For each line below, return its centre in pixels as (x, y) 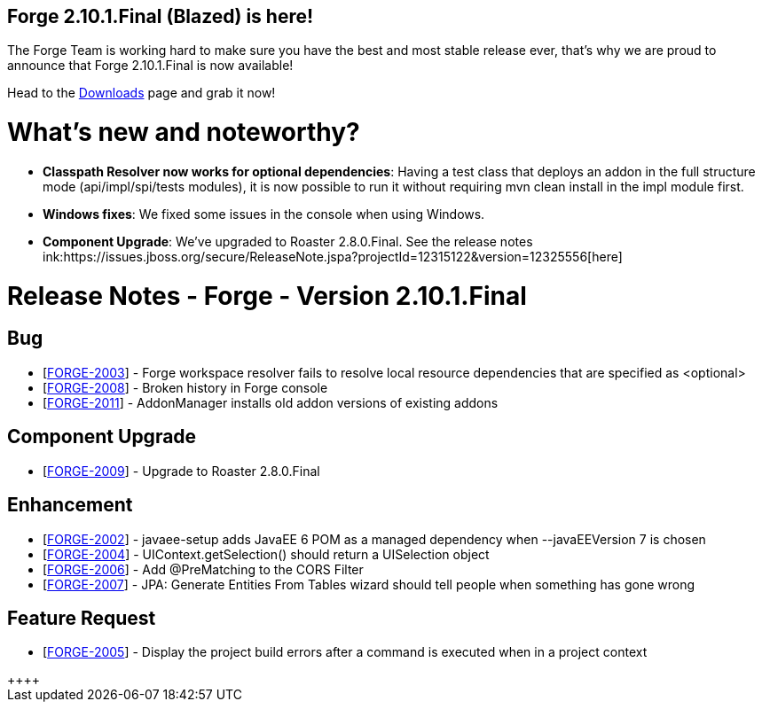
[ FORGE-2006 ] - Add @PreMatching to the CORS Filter (203, 569)
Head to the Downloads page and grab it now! (141, 93)
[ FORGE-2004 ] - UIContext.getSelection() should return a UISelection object (266, 554)
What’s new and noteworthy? (184, 132)
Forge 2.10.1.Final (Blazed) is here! (161, 16)
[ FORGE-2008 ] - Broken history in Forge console (185, 387)
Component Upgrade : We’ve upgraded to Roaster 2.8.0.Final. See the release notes (288, 241)
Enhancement (70, 505)
